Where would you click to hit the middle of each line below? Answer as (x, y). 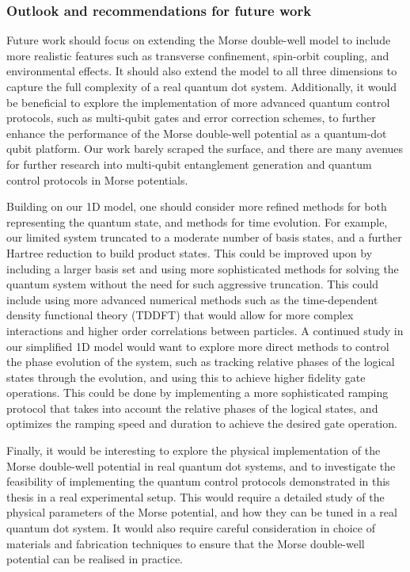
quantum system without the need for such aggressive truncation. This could (192, 284)
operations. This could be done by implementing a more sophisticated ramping (197, 393)
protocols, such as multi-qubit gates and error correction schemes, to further (191, 118)
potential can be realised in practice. (95, 559)
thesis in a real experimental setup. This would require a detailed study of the (196, 496)
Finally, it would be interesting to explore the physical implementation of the (194, 450)
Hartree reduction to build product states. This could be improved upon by (190, 252)
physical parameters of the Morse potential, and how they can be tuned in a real (202, 512)
